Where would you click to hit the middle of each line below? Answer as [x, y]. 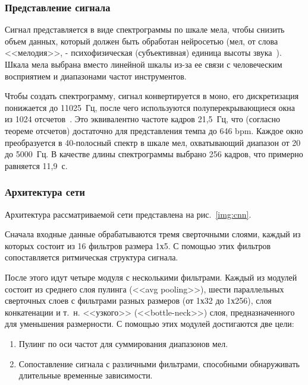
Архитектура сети [45, 192]
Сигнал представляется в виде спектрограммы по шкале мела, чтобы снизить [145, 29]
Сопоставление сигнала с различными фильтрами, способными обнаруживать [159, 363]
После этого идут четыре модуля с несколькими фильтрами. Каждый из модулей [151, 277]
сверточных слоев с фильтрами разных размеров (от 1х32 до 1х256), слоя [138, 300]
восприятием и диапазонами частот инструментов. [96, 76]
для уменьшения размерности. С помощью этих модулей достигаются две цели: [150, 324]
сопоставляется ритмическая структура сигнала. [92, 257]
